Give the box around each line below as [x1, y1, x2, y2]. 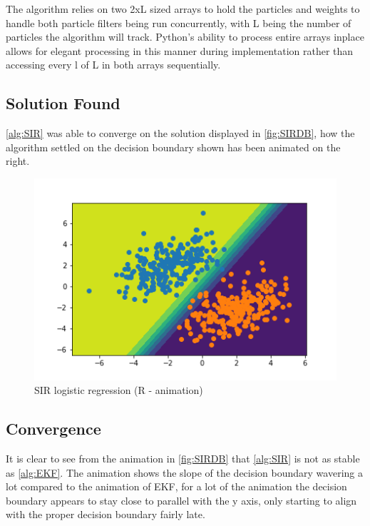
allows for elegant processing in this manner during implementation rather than [6, 43, 354, 58]
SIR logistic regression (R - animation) [34, 383, 203, 398]
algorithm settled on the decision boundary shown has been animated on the [6, 139, 341, 154]
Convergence [6, 418, 101, 440]
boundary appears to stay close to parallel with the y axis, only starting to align [6, 492, 357, 507]
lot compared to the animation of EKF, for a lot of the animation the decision [6, 479, 347, 494]
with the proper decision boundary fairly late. [6, 507, 205, 522]
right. [6, 153, 30, 168]
